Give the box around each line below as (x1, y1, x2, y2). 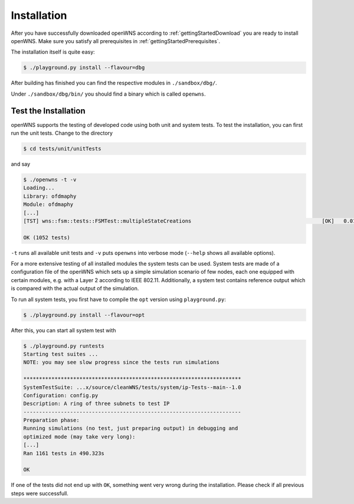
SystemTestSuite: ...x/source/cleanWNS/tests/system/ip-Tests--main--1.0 (23, 384, 241, 391)
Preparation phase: (23, 417, 80, 424)
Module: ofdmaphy (23, 201, 74, 208)
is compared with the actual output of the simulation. (11, 285, 139, 292)
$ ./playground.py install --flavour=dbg (23, 64, 145, 71)
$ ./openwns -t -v (23, 176, 77, 183)
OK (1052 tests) (23, 234, 71, 241)
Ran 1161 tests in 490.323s (23, 450, 104, 457)
